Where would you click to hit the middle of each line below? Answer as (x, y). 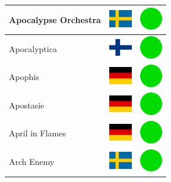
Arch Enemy (32, 162)
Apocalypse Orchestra (55, 19)
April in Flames (37, 133)
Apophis (24, 77)
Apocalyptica (33, 48)
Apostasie (27, 105)
